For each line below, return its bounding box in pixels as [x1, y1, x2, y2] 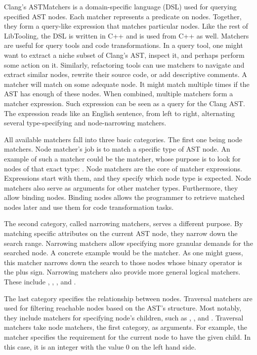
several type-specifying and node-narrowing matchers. [4, 118, 167, 128]
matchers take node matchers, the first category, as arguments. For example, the [4, 322, 247, 332]
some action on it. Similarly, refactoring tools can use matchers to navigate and [4, 59, 245, 70]
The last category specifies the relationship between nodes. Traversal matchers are [4, 293, 253, 303]
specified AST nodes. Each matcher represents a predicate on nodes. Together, [4, 11, 242, 21]
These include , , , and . [4, 276, 76, 287]
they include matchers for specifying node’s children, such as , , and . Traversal [4, 312, 244, 322]
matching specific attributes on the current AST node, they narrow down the [4, 228, 238, 238]
